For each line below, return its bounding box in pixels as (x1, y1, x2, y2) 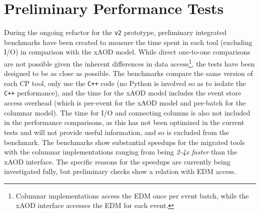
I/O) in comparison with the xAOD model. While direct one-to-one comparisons (4, 46, 250, 57)
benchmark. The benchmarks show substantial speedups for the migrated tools (4, 136, 245, 147)
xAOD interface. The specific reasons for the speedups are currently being (4, 156, 230, 166)
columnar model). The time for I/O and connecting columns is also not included (4, 107, 250, 117)
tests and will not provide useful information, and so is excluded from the (4, 126, 229, 137)
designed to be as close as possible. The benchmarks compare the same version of (4, 68, 253, 78)
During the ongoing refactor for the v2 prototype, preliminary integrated (4, 27, 227, 37)
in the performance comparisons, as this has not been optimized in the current (4, 117, 244, 127)
